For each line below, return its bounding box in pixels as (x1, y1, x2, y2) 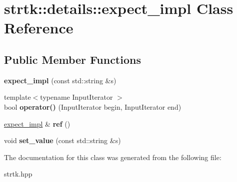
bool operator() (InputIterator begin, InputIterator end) (4, 101, 181, 112)
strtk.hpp (4, 169, 32, 179)
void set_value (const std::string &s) (4, 135, 121, 146)
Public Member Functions (4, 51, 141, 67)
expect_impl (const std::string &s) (4, 75, 116, 85)
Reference (4, 17, 73, 38)
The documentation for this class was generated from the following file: (4, 152, 221, 162)
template (4, 92, 31, 102)
